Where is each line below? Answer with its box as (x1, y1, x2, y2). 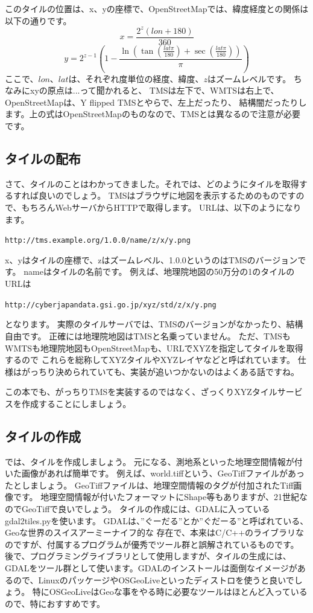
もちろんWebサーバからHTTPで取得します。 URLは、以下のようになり (21, 201, 302, 214)
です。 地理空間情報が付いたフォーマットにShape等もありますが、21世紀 (13, 490, 299, 503)
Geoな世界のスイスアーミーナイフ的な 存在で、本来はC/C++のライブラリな (5, 526, 305, 539)
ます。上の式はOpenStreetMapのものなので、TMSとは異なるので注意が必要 (5, 108, 301, 120)
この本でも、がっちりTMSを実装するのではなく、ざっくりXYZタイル (5, 385, 277, 398)
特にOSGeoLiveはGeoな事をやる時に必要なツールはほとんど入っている (32, 585, 308, 598)
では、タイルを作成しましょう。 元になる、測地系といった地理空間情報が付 (5, 455, 303, 467)
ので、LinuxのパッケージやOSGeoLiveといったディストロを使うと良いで (13, 573, 294, 586)
